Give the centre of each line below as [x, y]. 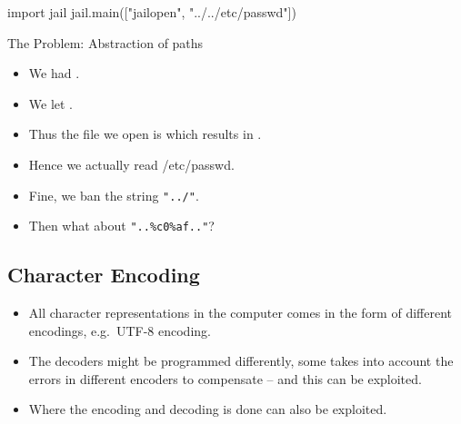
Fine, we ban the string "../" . [114, 195]
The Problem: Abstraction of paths [105, 42]
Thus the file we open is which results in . [145, 134]
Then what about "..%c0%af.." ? [121, 226]
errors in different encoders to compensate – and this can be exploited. [225, 378]
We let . [51, 103]
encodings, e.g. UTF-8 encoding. [120, 330]
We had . [54, 73]
